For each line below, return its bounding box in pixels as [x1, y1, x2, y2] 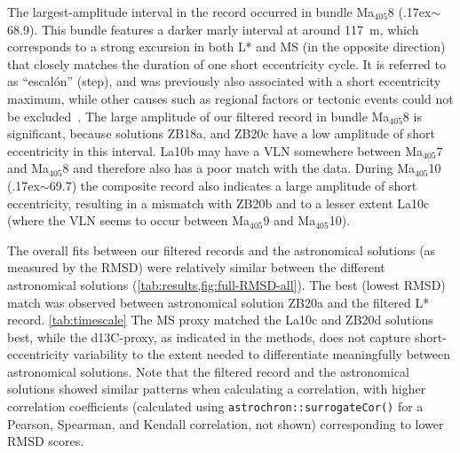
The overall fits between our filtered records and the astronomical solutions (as [7, 240, 436, 259]
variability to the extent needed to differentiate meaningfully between [73, 345, 451, 363]
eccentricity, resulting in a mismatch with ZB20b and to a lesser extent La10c [7, 193, 430, 212]
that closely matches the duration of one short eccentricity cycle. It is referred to [7, 54, 446, 73]
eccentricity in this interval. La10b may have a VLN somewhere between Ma [7, 141, 424, 160]
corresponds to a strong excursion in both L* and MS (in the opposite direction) [7, 37, 446, 56]
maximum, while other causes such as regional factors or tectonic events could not [7, 89, 454, 107]
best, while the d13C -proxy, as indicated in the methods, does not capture [7, 327, 411, 346]
